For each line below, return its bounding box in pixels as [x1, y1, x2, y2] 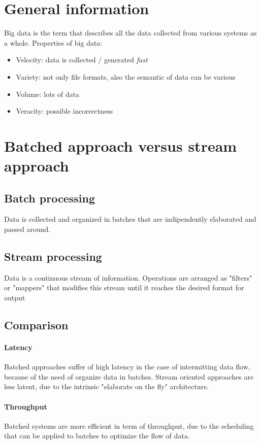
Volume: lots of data [16, 88, 79, 99]
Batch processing [4, 190, 95, 206]
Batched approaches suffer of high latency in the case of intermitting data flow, [4, 361, 250, 372]
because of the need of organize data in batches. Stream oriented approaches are [4, 371, 254, 382]
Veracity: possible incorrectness [16, 106, 113, 116]
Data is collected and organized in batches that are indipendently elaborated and [4, 214, 256, 224]
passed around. [4, 224, 51, 234]
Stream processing [4, 249, 102, 264]
